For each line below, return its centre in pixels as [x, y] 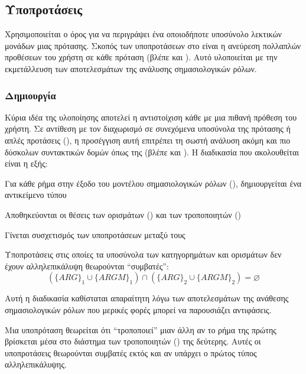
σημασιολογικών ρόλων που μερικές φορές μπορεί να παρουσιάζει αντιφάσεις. [138, 309]
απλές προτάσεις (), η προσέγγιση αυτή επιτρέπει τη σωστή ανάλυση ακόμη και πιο [148, 140]
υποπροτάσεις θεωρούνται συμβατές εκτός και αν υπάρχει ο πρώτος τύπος [131, 352]
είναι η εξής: [26, 163]
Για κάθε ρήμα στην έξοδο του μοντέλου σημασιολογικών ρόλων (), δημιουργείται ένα [153, 183]
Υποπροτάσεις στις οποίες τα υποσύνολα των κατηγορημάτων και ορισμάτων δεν [143, 254]
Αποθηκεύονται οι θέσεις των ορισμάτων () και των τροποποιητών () [123, 214]
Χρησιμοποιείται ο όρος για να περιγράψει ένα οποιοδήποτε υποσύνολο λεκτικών [143, 34]
